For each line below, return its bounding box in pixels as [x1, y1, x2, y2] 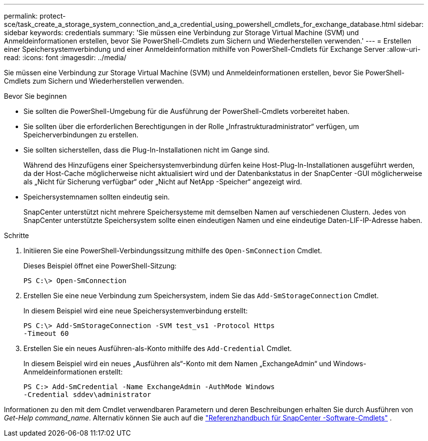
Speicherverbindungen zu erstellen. [23, 131, 139, 139]
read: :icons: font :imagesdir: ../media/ [4, 53, 127, 62]
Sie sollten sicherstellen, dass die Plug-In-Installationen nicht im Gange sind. [23, 146, 270, 154]
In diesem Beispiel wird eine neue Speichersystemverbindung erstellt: [23, 307, 248, 315]
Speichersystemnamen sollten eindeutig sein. [23, 193, 170, 201]
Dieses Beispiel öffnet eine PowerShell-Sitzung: [23, 262, 177, 270]
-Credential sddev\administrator [23, 391, 151, 398]
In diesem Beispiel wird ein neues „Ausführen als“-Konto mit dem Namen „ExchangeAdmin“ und [23, 359, 332, 368]
